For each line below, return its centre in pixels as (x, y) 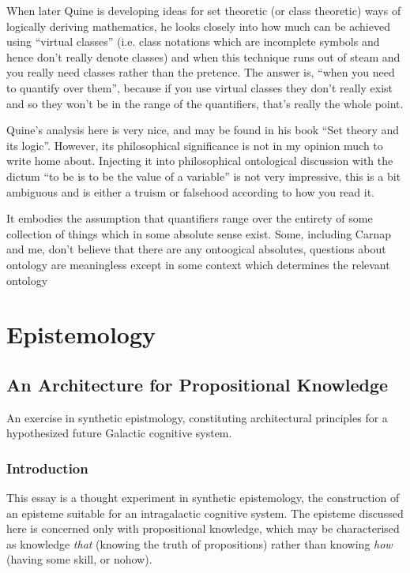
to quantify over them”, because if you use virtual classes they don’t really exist (200, 87)
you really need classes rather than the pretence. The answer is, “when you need (201, 72)
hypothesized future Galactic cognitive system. (119, 433)
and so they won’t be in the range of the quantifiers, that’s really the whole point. (205, 103)
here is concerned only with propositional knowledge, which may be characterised (203, 528)
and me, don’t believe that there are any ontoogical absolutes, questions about (196, 249)
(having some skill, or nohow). (79, 559)
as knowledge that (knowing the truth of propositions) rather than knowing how (199, 543)
